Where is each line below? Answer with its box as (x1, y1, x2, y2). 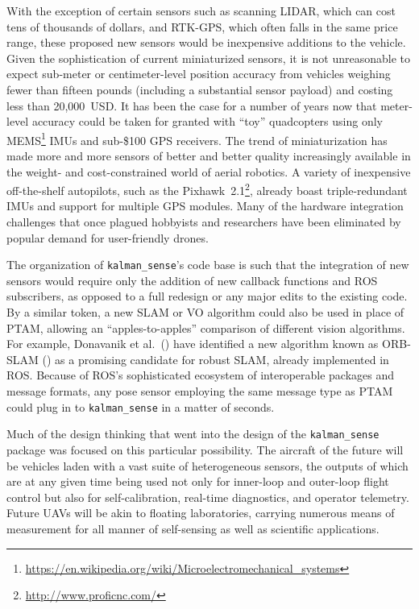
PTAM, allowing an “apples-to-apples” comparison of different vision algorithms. (6, 319, 405, 336)
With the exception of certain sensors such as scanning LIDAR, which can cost (6, 2, 396, 19)
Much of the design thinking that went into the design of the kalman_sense (6, 425, 380, 442)
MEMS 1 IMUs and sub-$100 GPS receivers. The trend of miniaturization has (6, 129, 388, 148)
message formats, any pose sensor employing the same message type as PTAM (6, 383, 393, 400)
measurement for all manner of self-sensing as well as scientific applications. (6, 520, 380, 536)
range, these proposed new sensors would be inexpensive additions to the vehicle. (6, 34, 406, 51)
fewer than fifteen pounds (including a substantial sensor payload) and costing (6, 81, 393, 97)
